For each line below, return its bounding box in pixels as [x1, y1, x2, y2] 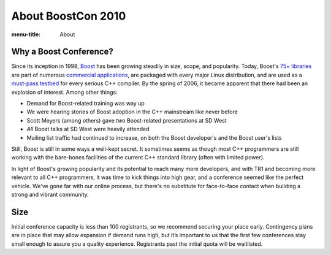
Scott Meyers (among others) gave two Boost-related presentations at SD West [26, 116, 227, 124]
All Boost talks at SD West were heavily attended [26, 126, 150, 133]
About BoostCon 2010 [11, 9, 126, 23]
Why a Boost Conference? [11, 47, 113, 57]
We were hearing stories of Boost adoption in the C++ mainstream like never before [26, 108, 238, 116]
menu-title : [11, 31, 41, 38]
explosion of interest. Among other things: [11, 88, 118, 96]
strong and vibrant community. [11, 191, 89, 198]
